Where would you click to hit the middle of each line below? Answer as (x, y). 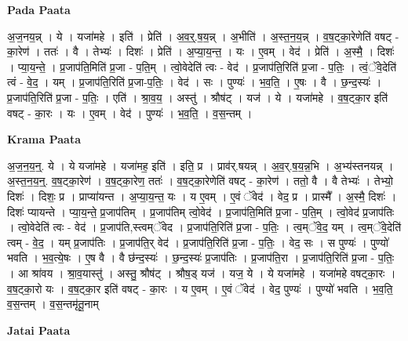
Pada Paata (39, 9)
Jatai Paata (39, 330)
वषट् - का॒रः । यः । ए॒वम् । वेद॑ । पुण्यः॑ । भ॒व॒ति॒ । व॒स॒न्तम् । (130, 112)
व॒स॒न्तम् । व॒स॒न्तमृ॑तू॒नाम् (53, 304)
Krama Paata (44, 139)
